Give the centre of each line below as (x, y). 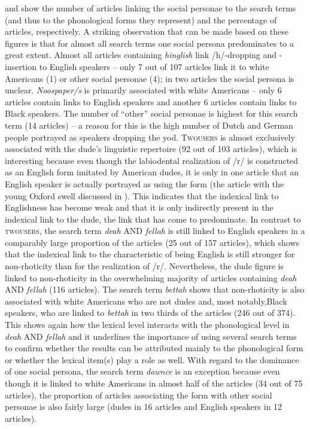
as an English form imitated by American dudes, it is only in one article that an (152, 172)
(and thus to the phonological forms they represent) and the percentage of (141, 19)
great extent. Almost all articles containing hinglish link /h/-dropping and (141, 55)
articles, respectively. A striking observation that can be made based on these (147, 31)
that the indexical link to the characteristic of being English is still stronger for (150, 254)
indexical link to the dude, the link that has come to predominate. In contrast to (153, 219)
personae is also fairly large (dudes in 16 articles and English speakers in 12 (144, 407)
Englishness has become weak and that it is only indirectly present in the (139, 207)
